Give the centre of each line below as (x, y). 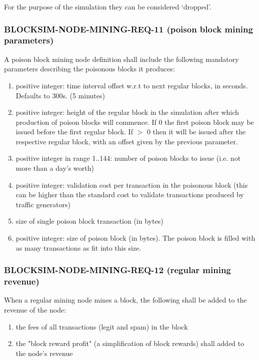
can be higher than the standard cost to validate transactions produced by (130, 194)
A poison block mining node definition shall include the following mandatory (121, 59)
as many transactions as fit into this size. (78, 247)
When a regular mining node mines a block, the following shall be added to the (125, 300)
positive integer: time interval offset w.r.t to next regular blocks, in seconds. (132, 85)
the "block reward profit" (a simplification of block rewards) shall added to (130, 343)
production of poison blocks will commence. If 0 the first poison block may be (135, 122)
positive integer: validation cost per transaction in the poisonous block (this (132, 184)
